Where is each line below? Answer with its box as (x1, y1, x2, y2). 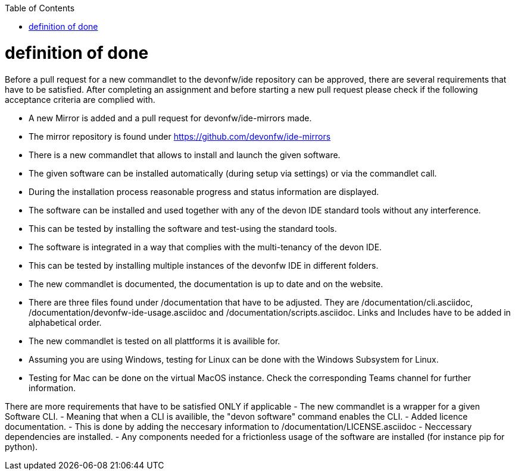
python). (5, 441, 38, 452)
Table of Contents (5, 3, 75, 13)
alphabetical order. (29, 317, 102, 328)
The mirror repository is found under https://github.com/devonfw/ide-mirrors (29, 131, 331, 141)
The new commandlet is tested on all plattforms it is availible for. (29, 335, 280, 346)
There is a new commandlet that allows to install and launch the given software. (29, 149, 341, 160)
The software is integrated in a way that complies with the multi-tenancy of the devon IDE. (29, 241, 382, 252)
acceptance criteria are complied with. (5, 94, 155, 105)
